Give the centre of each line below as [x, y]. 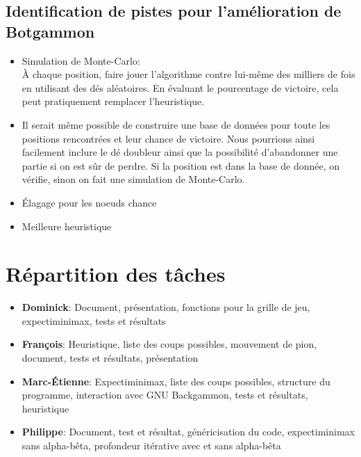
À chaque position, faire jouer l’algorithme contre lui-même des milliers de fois [188, 74]
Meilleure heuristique [67, 226]
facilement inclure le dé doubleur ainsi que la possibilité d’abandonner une [180, 152]
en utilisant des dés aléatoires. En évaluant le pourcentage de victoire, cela [180, 87]
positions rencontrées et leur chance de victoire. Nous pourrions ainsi [168, 138]
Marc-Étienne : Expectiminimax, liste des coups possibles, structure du [176, 381]
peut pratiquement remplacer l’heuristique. [113, 101]
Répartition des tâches [116, 274]
